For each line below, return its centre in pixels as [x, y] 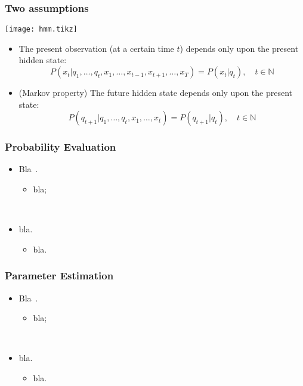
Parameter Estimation [59, 276]
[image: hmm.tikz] [41, 29]
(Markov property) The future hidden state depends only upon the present [156, 93]
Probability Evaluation [61, 147]
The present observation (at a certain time [96, 48]
